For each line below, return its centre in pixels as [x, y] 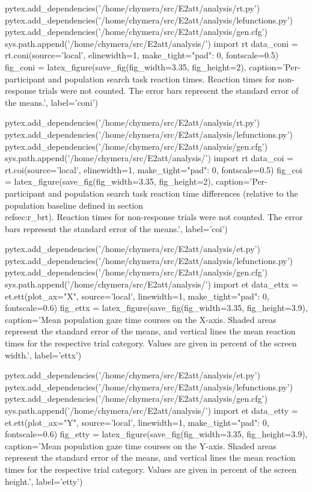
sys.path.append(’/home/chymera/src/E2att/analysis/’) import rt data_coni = [151, 43]
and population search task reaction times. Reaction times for [162, 78]
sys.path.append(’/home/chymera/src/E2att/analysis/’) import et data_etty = [151, 410]
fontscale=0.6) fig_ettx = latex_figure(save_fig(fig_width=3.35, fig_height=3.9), [156, 308]
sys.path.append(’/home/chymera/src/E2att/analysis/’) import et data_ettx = [152, 284]
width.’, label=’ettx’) [43, 355]
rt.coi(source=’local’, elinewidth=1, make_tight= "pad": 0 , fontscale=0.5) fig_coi [154, 169]
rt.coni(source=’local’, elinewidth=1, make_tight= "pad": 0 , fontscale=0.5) [142, 55]
